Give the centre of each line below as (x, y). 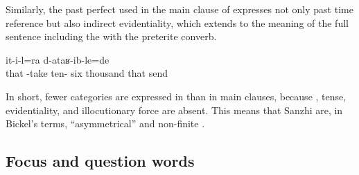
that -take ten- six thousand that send (87, 73)
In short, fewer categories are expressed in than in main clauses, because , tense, (176, 96)
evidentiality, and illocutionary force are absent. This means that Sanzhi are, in (174, 110)
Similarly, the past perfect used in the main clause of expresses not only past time (179, 9)
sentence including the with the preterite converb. (111, 36)
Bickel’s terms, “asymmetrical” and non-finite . (105, 123)
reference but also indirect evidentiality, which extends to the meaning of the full (177, 22)
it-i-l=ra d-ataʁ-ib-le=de (58, 59)
